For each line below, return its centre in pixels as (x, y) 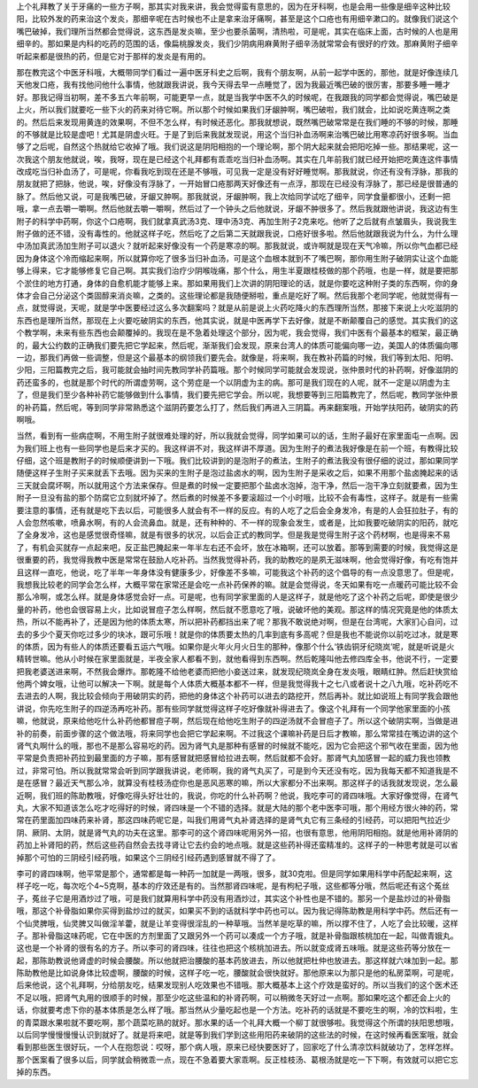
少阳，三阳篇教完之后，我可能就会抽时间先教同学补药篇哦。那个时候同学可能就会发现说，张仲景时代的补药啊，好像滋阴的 (237, 370)
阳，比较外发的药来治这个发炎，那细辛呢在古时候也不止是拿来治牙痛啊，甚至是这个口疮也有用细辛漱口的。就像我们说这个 (237, 19)
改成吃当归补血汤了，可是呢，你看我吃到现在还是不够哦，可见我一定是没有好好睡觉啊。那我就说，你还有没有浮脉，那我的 (237, 172)
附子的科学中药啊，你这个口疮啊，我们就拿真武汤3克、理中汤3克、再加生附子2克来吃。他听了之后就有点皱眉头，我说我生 (237, 221)
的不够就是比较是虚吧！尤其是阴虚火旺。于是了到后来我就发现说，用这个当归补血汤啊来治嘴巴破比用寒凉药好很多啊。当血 (237, 134)
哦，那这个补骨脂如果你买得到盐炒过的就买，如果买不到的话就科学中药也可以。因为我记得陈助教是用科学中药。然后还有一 (237, 911)
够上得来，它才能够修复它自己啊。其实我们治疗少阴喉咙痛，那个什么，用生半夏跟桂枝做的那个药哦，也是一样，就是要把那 (237, 271)
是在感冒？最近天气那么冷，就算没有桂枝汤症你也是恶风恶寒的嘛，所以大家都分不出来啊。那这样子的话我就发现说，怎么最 (237, 783)
